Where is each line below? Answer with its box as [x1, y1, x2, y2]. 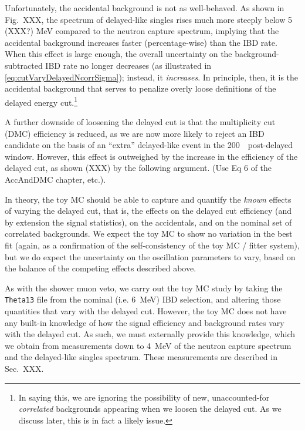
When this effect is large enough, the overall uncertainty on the [5, 48, 232, 60]
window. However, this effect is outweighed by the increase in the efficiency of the [5, 150, 298, 162]
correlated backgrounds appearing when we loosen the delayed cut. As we [18, 402, 282, 415]
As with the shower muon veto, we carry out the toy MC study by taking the [5, 281, 283, 294]
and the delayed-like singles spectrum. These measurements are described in [5, 351, 277, 363]
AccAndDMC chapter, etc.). [5, 173, 106, 185]
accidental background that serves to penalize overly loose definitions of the [5, 82, 276, 95]
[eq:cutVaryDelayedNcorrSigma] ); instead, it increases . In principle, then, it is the [5, 70, 299, 83]
